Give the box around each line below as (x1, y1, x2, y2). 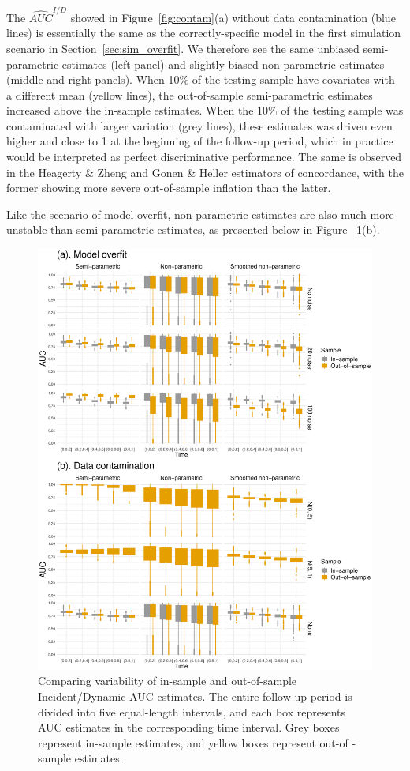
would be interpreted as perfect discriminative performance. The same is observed (6, 149, 402, 165)
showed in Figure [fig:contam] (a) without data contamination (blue (70, 9, 396, 25)
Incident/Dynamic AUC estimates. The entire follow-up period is (38, 687, 352, 704)
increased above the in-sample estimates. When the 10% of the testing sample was (6, 102, 404, 118)
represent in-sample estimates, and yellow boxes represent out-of (38, 734, 348, 750)
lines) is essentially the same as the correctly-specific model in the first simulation (6, 24, 401, 41)
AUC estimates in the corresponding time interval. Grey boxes (38, 719, 340, 735)
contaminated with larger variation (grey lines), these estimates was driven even (6, 117, 393, 134)
